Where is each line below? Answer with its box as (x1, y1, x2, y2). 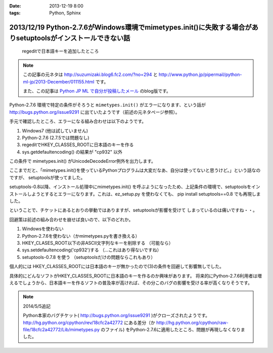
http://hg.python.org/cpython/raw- (156, 319, 229, 326)
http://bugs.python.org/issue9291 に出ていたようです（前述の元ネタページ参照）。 (9, 109, 180, 115)
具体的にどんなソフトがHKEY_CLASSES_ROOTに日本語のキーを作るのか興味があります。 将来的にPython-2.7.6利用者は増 (9, 273, 262, 279)
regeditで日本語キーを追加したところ (22, 48, 99, 54)
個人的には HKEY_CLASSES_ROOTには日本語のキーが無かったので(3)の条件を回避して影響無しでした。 (9, 263, 224, 270)
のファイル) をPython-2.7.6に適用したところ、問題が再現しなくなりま (100, 326, 245, 332)
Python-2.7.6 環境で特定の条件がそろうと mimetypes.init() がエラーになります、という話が (9, 102, 206, 108)
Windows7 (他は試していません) (22, 127, 88, 134)
